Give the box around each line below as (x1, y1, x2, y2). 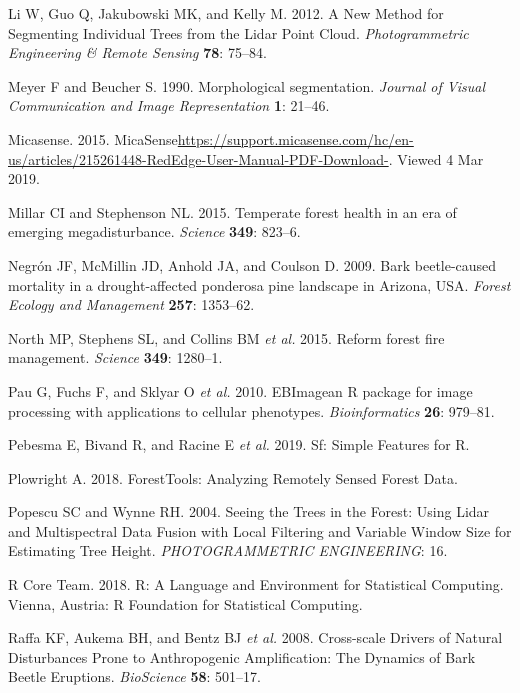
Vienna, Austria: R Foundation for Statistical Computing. (8, 593, 363, 614)
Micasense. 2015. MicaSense (8, 128, 178, 149)
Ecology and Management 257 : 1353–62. (8, 294, 255, 315)
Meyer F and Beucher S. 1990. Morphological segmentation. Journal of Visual (8, 75, 485, 96)
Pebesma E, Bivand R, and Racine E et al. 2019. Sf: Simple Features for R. (8, 434, 470, 455)
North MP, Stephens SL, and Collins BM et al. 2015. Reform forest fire (8, 327, 445, 348)
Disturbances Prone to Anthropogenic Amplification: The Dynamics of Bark (8, 646, 476, 667)
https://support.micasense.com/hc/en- (177, 128, 414, 149)
